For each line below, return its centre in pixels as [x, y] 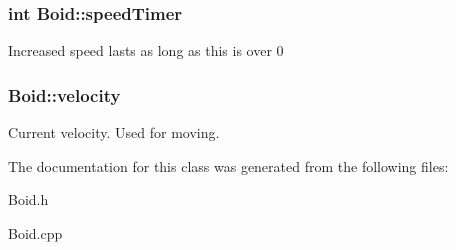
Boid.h [28, 199]
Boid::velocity [64, 94]
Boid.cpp [35, 232]
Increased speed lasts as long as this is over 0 [146, 50]
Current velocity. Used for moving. [114, 132]
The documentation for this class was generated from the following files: [228, 165]
